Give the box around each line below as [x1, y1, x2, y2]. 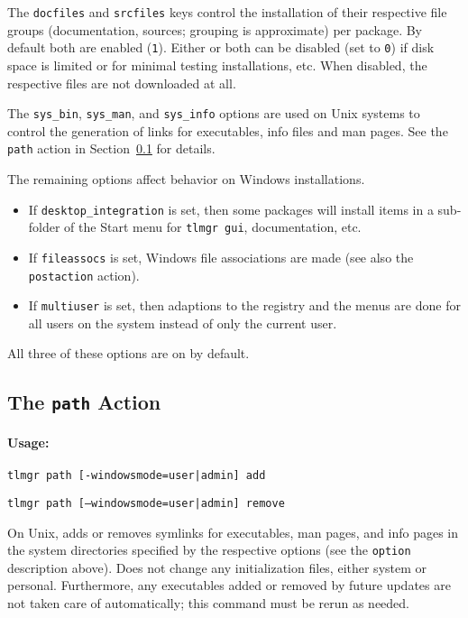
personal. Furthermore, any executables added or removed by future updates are [7, 576, 451, 595]
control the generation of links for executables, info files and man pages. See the [7, 121, 448, 140]
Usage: [7, 433, 50, 452]
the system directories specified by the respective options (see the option [7, 540, 411, 559]
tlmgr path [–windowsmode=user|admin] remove [7, 496, 285, 510]
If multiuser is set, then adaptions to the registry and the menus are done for [28, 296, 461, 315]
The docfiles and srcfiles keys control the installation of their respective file [7, 3, 447, 21]
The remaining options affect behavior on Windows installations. [7, 170, 365, 188]
